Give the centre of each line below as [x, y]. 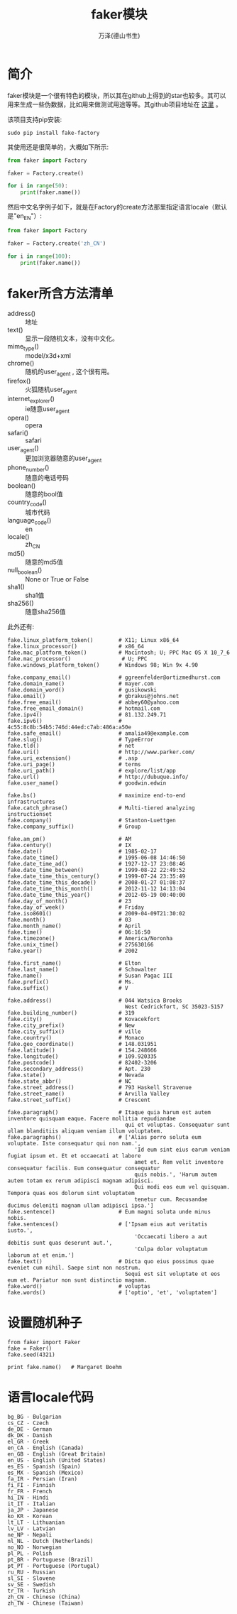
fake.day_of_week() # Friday [76, 907]
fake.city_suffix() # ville [74, 1031]
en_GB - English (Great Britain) [57, 1454]
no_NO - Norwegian [34, 1547]
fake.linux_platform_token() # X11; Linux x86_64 [93, 640]
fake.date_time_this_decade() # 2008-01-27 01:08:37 [97, 882]
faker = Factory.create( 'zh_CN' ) [57, 243]
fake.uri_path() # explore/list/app [92, 770]
